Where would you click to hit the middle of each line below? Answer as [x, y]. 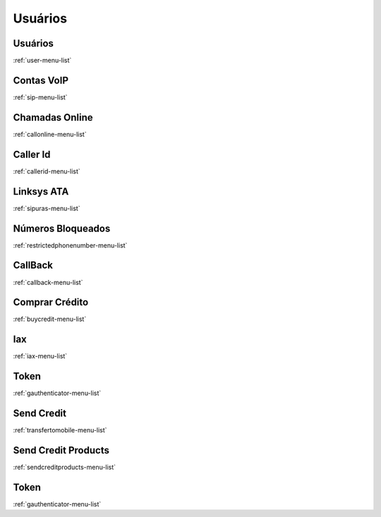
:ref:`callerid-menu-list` [47, 171]
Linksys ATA [41, 191]
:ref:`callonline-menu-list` [50, 134]
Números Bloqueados [62, 228]
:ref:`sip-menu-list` [40, 97]
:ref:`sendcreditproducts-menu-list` [65, 467]
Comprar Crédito [51, 302]
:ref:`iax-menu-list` [40, 356]
